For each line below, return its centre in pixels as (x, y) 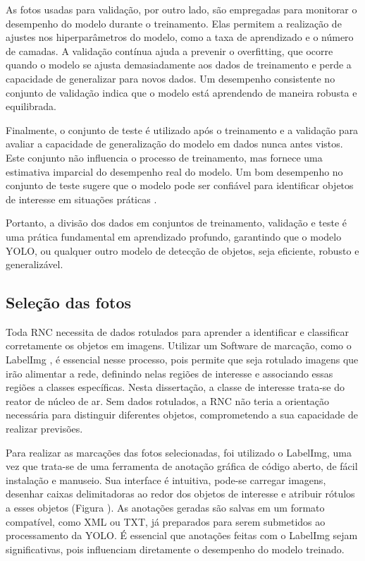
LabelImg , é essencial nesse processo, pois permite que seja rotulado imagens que (182, 360)
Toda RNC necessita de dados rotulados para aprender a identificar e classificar (177, 331)
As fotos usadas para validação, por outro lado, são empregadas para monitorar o (181, 9)
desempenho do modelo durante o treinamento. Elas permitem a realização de (174, 23)
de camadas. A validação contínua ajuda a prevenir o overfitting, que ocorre (169, 50)
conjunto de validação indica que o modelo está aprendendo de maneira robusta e (181, 92)
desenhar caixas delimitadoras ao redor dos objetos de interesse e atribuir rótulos (180, 494)
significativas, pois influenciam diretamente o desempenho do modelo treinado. (175, 549)
